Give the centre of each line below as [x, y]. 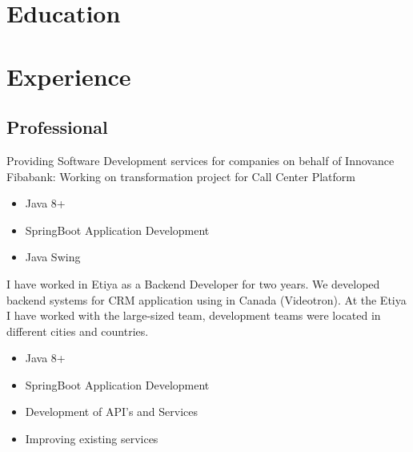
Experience [69, 76]
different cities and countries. [78, 331]
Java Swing [53, 257]
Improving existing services [92, 439]
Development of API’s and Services [112, 412]
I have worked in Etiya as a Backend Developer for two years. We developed [193, 283]
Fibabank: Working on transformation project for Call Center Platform [181, 176]
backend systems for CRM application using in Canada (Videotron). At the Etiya [206, 299]
